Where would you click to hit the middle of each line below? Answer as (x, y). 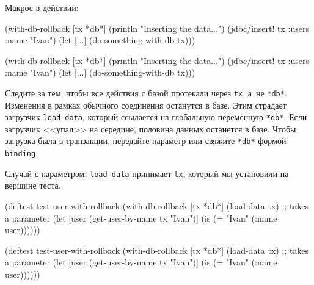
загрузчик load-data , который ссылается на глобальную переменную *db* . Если (156, 117)
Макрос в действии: (42, 7)
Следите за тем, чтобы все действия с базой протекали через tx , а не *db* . (146, 92)
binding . (22, 153)
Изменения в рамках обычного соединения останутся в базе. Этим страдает (146, 105)
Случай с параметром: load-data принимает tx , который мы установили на (147, 173)
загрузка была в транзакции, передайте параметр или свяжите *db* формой (146, 141)
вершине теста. (33, 185)
